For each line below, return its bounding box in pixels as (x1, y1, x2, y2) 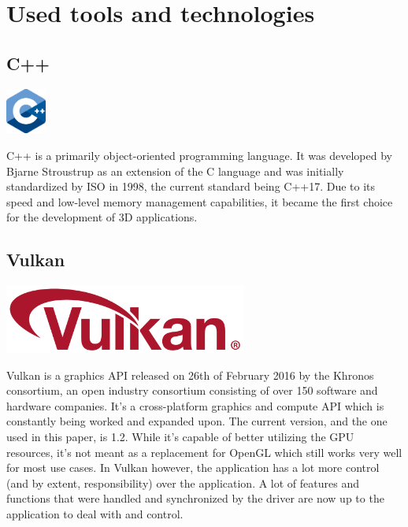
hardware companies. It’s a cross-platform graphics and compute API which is (6, 397, 384, 414)
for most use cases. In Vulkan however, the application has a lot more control (6, 459, 380, 476)
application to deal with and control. (6, 505, 184, 521)
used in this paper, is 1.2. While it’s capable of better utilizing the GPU (6, 428, 354, 444)
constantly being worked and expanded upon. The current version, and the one (6, 413, 388, 429)
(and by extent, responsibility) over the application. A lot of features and (6, 474, 359, 491)
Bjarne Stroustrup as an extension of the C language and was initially (6, 162, 344, 179)
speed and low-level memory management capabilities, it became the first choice (6, 193, 393, 210)
